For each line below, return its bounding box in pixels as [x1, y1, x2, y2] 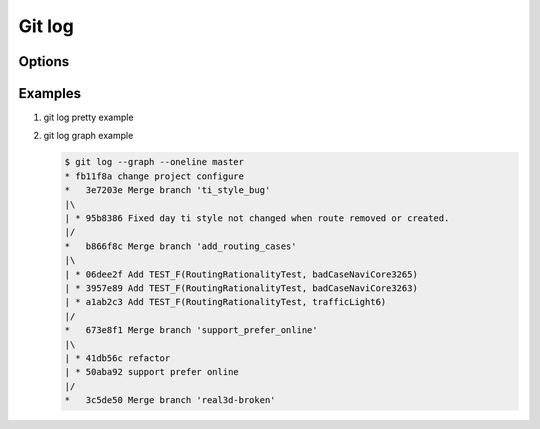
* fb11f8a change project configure [64, 170, 245, 182]
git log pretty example [43, 111, 134, 124]
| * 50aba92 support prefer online [64, 366, 239, 378]
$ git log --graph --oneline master [64, 156, 245, 168]
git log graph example [43, 130, 134, 142]
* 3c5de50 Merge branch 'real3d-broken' [64, 395, 276, 406]
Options [18, 53, 70, 70]
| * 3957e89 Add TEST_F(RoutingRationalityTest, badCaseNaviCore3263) [64, 282, 419, 294]
